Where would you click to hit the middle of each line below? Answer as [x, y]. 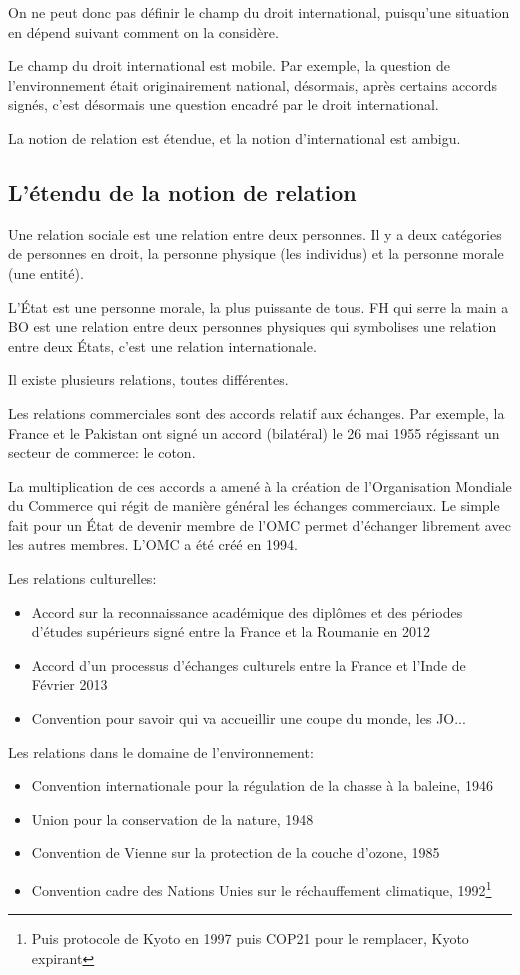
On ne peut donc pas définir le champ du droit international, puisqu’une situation [259, 12]
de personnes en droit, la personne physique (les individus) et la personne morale [256, 253]
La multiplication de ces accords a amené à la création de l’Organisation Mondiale [260, 485]
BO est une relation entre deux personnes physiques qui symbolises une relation [252, 326]
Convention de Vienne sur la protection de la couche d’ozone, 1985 [235, 852]
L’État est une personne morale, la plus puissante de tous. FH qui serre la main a [258, 306]
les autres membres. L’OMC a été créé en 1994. [153, 544]
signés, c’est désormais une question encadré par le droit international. [223, 104]
